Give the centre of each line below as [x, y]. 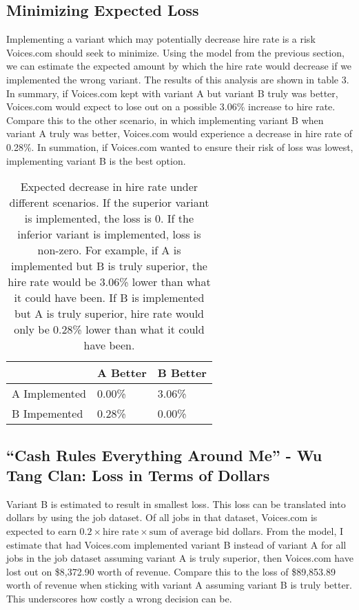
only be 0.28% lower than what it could [109, 329]
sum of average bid [189, 532]
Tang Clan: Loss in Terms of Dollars [138, 475]
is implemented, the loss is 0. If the [109, 218]
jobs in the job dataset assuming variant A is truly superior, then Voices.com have [180, 558]
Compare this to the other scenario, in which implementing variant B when [165, 120]
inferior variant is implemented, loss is [109, 234]
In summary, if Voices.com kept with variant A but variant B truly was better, [172, 93]
